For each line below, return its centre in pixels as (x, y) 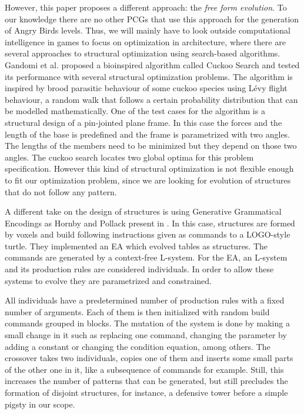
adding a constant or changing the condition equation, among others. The (138, 346)
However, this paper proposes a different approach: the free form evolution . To (146, 7)
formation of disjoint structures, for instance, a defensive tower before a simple (146, 392)
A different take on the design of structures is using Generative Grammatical (143, 211)
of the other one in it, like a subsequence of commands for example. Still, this (144, 369)
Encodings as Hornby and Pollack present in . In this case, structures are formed (150, 223)
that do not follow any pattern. (61, 191)
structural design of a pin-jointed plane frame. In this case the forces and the (143, 122)
